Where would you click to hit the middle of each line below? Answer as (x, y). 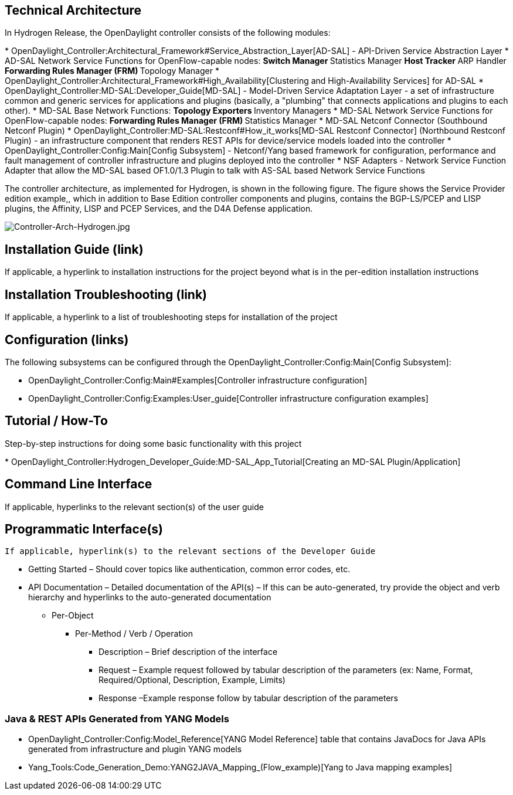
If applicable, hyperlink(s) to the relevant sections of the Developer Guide (190, 551)
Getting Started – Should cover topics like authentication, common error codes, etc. (189, 569)
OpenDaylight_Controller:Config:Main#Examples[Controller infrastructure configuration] (198, 380)
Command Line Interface (79, 484)
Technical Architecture (73, 10)
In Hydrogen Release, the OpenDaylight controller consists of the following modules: (168, 33)
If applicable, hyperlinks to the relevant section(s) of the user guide (134, 507)
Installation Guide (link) (74, 249)
